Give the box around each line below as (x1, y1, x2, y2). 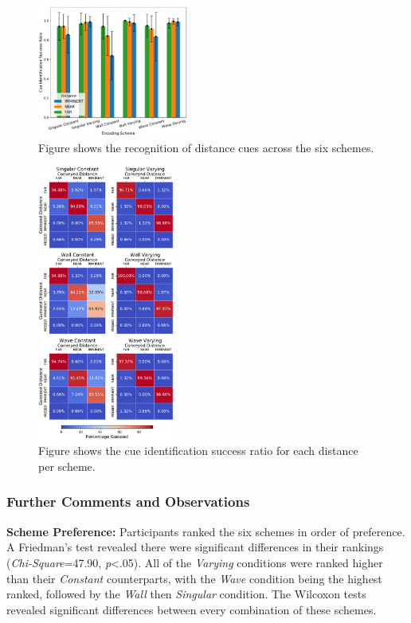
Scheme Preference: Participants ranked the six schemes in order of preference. (6, 523, 405, 539)
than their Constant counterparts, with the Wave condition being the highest (6, 570, 382, 586)
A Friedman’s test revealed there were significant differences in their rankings (6, 539, 384, 555)
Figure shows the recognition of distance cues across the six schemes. (38, 139, 374, 155)
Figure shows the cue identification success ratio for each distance (38, 442, 358, 459)
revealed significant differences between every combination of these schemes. (6, 601, 377, 617)
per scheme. (38, 457, 96, 474)
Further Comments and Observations (6, 492, 250, 511)
